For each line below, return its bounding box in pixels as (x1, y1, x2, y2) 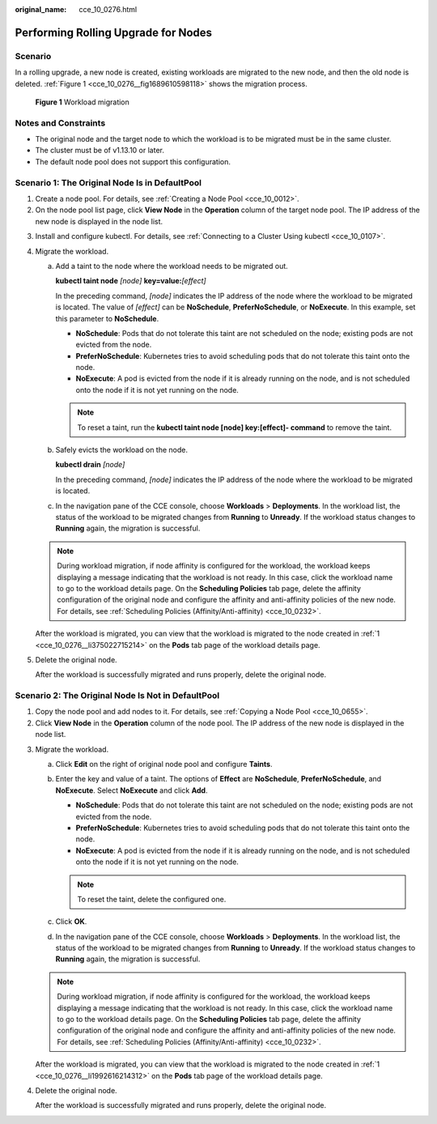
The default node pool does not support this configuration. (35, 156, 231, 166)
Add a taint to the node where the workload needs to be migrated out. (55, 261, 289, 270)
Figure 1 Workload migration (35, 97, 129, 107)
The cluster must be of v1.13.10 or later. (35, 146, 165, 155)
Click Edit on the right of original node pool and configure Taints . (55, 759, 273, 768)
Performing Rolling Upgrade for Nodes (15, 25, 213, 40)
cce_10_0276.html (78, 5, 138, 14)
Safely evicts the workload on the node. (55, 445, 188, 455)
